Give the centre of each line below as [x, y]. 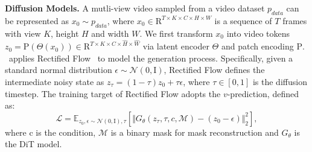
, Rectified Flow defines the [214, 70]
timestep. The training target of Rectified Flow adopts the [113, 93]
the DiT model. [33, 144]
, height [65, 33]
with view [23, 33]
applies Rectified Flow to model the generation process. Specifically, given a [151, 58]
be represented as [37, 20]
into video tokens [258, 33]
